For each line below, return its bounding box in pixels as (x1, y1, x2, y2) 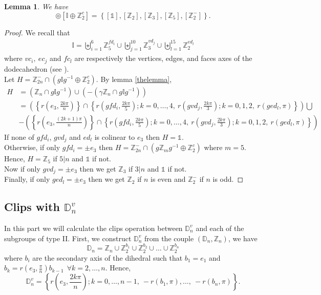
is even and (151, 174, 186, 184)
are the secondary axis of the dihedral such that (32, 252, 183, 263)
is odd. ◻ (212, 174, 244, 184)
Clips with (4, 199, 60, 215)
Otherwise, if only (4, 142, 60, 153)
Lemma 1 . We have (4, 1, 69, 11)
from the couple (144, 233, 194, 243)
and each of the (196, 222, 244, 233)
